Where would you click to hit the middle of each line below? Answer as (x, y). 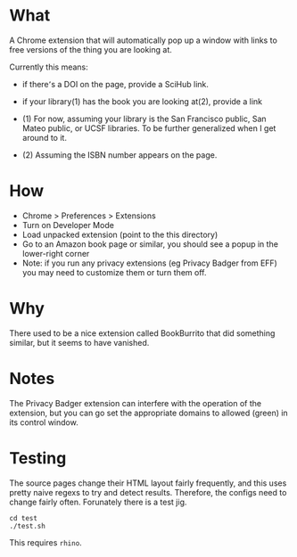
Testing (38, 458)
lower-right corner (56, 253)
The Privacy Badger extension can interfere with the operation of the (135, 403)
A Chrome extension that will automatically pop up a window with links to (144, 40)
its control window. (44, 422)
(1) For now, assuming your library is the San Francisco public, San (144, 119)
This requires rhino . (45, 542)
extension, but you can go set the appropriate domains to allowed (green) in (148, 413)
